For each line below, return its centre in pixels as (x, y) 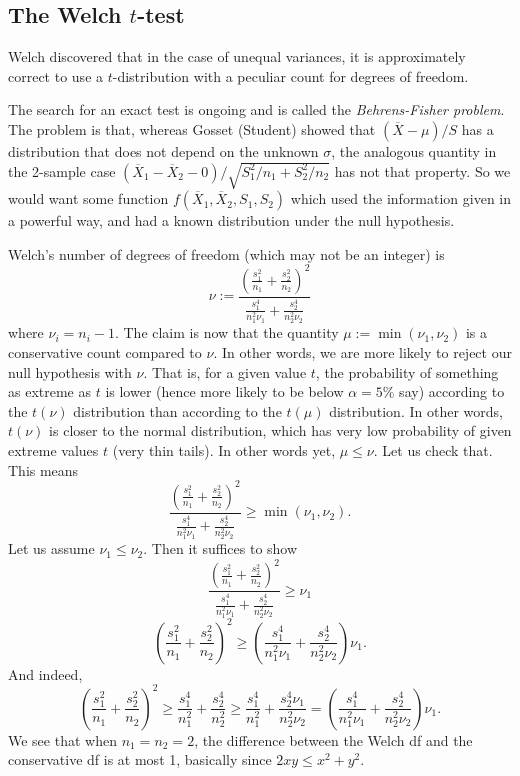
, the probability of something (407, 371)
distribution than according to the (177, 410)
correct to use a (56, 75)
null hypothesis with (70, 371)
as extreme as (49, 391)
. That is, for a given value (225, 371)
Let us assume (51, 548)
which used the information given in (401, 198)
